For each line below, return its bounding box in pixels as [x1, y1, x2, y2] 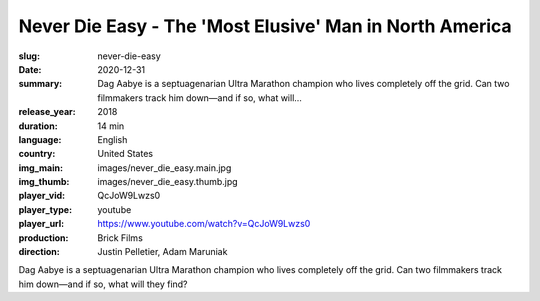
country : [18, 148, 56, 160]
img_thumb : [18, 176, 70, 188]
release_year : [18, 106, 77, 118]
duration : [18, 120, 59, 132]
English [97, 133, 128, 145]
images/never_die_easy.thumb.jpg [97, 176, 239, 188]
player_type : [18, 203, 73, 215]
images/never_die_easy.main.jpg [97, 161, 232, 174]
